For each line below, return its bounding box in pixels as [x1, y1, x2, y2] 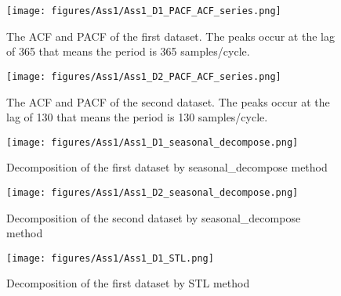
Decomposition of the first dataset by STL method [6, 275, 250, 291]
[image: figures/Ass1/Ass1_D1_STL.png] [6, 252, 214, 264]
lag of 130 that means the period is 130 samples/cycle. [6, 109, 268, 125]
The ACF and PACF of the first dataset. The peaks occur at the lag [6, 27, 335, 44]
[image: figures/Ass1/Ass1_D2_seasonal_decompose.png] [6, 186, 299, 198]
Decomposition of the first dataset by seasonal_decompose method [6, 159, 328, 175]
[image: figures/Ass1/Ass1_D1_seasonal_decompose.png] [6, 136, 299, 148]
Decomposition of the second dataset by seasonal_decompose [6, 209, 301, 226]
